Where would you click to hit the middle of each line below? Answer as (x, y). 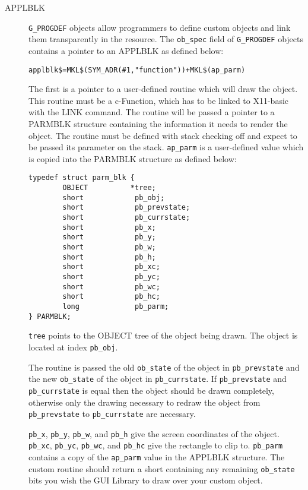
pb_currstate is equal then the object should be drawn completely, (151, 390)
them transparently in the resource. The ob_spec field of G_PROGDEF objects (166, 39)
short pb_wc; (111, 287)
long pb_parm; (116, 306)
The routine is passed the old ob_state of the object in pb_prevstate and (164, 367)
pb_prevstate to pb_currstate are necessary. (112, 414)
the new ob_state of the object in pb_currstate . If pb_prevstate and (158, 379)
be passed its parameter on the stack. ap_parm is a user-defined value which (166, 147)
